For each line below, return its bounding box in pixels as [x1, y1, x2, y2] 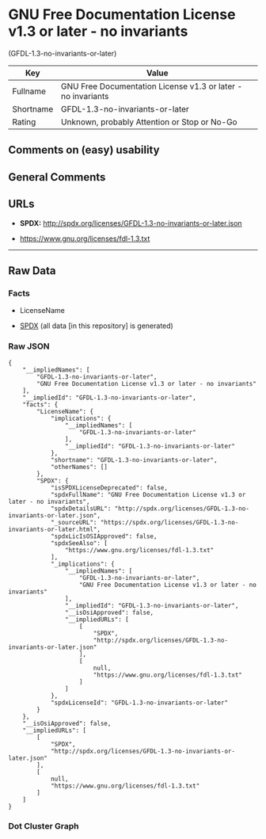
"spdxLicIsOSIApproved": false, [50, 532, 158, 540]
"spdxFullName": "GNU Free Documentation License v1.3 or [50, 490, 246, 498]
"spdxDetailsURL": [50, 505, 112, 513]
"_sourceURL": [50, 518, 97, 526]
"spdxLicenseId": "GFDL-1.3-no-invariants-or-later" [50, 699, 228, 707]
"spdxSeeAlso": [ [50, 539, 108, 547]
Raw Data [8, 264, 57, 277]
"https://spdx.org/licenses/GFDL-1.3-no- [100, 518, 239, 526]
